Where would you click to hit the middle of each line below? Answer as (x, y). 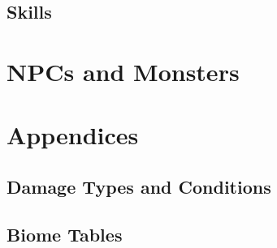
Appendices (73, 135)
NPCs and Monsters (123, 71)
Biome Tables (65, 234)
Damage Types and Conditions (139, 186)
